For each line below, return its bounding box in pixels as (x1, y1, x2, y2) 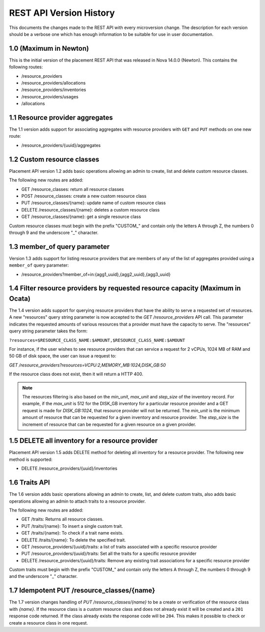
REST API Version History (9, 7, 115, 18)
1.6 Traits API (9, 479, 50, 487)
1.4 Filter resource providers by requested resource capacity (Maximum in (9, 284, 241, 293)
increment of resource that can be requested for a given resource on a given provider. (22, 421, 196, 427)
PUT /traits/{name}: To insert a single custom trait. (21, 523, 123, 529)
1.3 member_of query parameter (9, 242, 110, 251)
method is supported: (9, 456, 53, 462)
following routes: (9, 64, 43, 70)
